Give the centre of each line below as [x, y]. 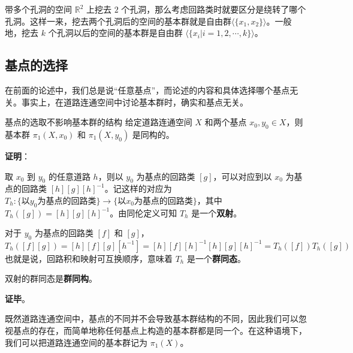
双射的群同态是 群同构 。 [51, 278]
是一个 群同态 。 [216, 258]
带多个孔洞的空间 [38, 9]
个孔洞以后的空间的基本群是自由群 [115, 33]
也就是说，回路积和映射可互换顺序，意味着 [89, 258]
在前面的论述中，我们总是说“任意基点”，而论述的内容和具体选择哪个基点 [147, 90]
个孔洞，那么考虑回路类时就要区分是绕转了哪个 [214, 9]
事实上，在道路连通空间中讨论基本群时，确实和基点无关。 [135, 102]
